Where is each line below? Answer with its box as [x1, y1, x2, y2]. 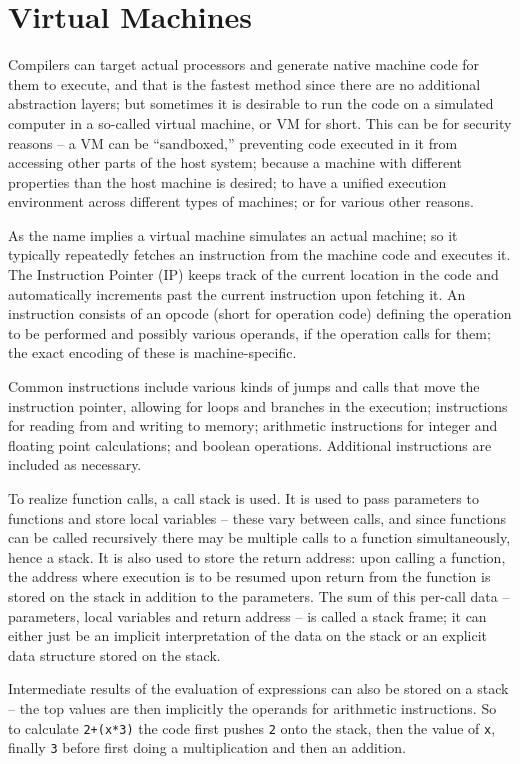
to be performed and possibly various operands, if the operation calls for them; [8, 322, 491, 343]
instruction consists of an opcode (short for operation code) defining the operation [8, 303, 512, 324]
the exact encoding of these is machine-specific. [8, 342, 297, 363]
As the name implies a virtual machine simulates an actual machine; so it [8, 224, 458, 245]
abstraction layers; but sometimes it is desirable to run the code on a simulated [8, 93, 494, 114]
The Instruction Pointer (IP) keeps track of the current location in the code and [8, 264, 499, 285]
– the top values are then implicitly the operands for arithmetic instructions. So [8, 697, 497, 718]
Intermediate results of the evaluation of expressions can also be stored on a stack [8, 678, 509, 699]
